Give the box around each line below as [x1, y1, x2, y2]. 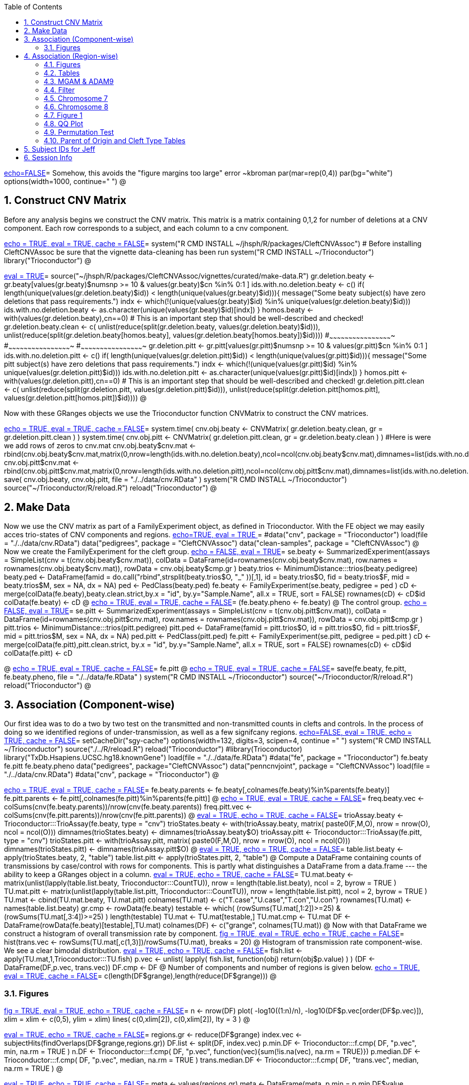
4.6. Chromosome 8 [44, 102, 108, 111]
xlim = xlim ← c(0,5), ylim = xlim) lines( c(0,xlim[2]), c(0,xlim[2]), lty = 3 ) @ [4, 1014, 250, 1023]
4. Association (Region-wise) [24, 52, 118, 60]
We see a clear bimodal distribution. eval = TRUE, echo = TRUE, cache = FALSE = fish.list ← [4, 946, 303, 955]
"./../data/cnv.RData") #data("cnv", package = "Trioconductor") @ [4, 770, 219, 779]
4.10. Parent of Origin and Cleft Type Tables [44, 136, 186, 145]
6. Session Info [24, 153, 73, 162]
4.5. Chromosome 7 [44, 94, 108, 102]
